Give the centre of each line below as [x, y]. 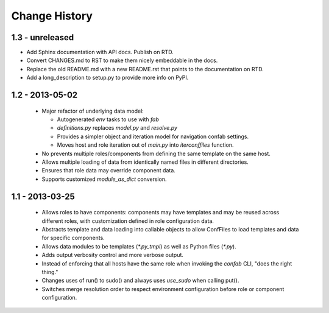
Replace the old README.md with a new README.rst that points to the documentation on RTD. [145, 69]
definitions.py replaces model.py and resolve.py [117, 128]
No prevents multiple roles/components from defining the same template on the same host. [156, 153]
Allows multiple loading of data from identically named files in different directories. [145, 162]
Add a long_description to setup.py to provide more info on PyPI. [108, 78]
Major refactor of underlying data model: [93, 111]
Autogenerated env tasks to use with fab [108, 119]
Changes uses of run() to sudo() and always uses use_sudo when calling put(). [140, 281]
